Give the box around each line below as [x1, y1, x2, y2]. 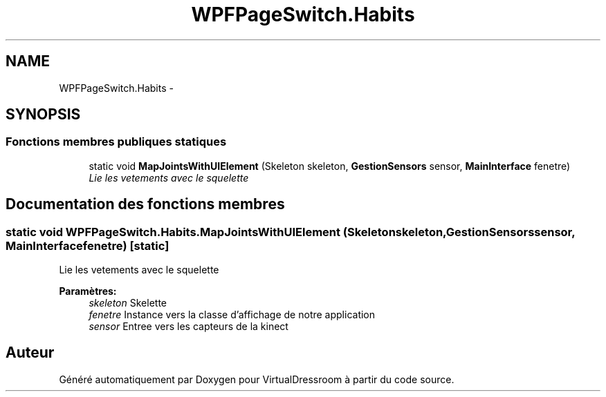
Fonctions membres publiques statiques [6, 135, 227, 149]
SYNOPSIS [6, 106, 81, 124]
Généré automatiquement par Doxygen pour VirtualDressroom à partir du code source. [59, 373, 454, 385]
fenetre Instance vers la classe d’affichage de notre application [89, 309, 376, 321]
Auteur [6, 344, 55, 362]
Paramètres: [59, 285, 117, 298]
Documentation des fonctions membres [6, 195, 285, 213]
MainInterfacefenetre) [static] [6, 238, 169, 253]
